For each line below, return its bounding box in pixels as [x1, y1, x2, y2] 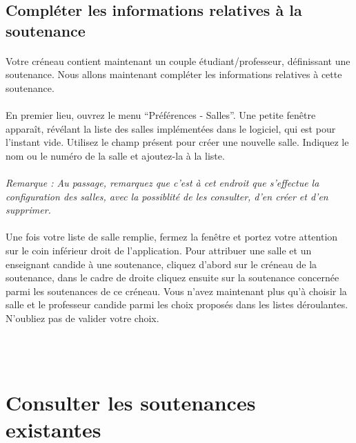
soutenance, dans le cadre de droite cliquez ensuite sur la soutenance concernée [6, 270, 339, 285]
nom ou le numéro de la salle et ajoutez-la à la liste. [6, 148, 225, 162]
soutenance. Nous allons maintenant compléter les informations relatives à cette [6, 67, 342, 82]
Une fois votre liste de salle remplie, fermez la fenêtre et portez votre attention [6, 229, 338, 244]
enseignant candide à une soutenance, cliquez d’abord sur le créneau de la [6, 256, 317, 271]
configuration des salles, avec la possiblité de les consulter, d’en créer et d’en [6, 189, 328, 203]
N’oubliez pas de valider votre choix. [6, 311, 159, 326]
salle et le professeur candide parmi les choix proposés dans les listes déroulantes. [6, 297, 348, 312]
